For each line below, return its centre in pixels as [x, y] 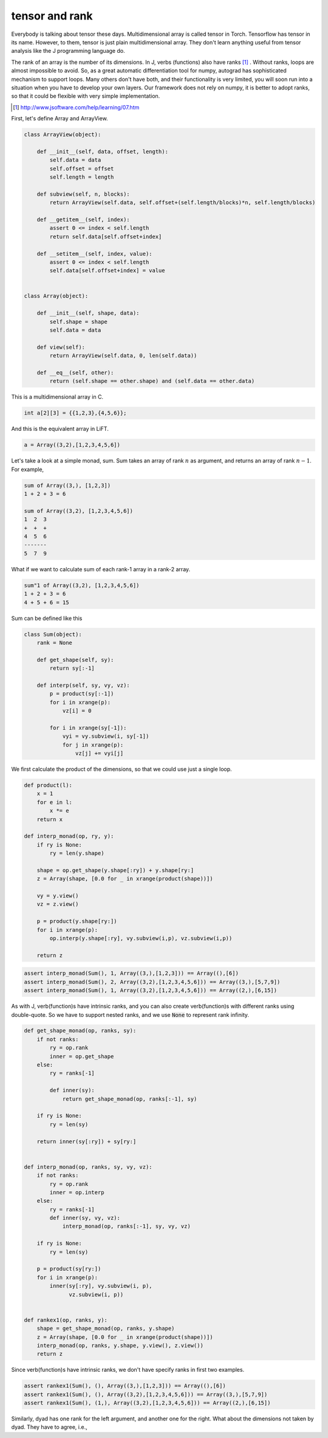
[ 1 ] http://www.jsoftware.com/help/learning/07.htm [76, 107]
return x [50, 819]
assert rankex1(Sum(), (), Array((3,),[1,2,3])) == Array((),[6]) [125, 1386]
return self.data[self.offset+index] [106, 236]
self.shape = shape [78, 322]
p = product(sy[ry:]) [69, 1269]
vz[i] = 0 [77, 711]
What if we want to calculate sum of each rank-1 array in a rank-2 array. [101, 569]
